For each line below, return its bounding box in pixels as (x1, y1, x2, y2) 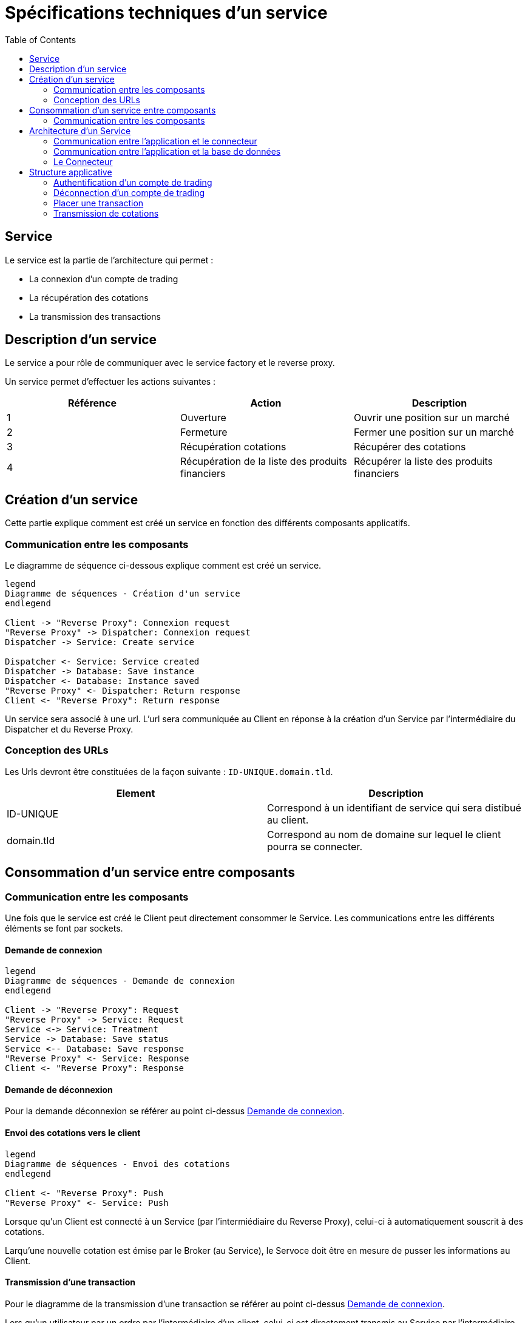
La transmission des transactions (29, 311, 161, 322)
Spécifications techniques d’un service (5, 2, 328, 23)
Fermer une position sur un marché (353, 426, 514, 439)
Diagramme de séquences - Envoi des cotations (5, 1159, 230, 1169)
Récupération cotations (180, 441, 286, 453)
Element (116, 787, 155, 799)
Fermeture (180, 426, 228, 439)
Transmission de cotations (53, 208, 159, 218)
